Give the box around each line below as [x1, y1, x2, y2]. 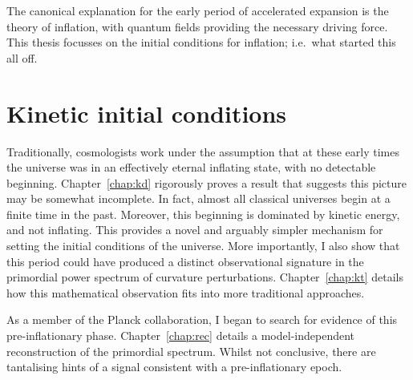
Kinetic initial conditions [6, 96, 287, 129]
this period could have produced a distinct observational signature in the [6, 253, 364, 269]
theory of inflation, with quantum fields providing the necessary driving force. [6, 18, 388, 34]
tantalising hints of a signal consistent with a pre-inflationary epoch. [6, 358, 342, 375]
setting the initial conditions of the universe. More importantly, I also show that [6, 237, 400, 254]
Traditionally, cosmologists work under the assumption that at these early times [6, 143, 399, 160]
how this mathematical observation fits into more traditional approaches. [6, 284, 365, 301]
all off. [6, 49, 38, 66]
